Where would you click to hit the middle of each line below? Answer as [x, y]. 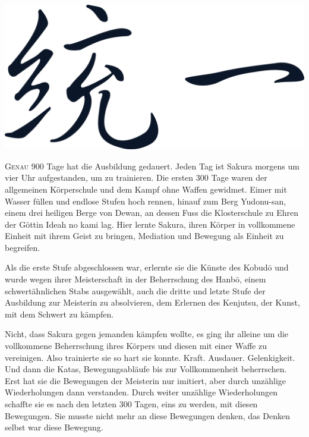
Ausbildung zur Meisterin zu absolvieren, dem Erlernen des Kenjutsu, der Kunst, [152, 302]
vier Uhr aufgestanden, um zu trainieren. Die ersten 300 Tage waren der [136, 177]
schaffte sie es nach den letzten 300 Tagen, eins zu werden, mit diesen [131, 404]
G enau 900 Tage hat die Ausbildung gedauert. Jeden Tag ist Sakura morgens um [152, 166]
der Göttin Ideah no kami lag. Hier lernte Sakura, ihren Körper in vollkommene [150, 224]
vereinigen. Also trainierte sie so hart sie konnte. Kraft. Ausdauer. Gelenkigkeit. [150, 357]
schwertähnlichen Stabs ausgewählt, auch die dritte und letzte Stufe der [135, 290]
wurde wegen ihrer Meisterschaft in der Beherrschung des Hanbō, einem [135, 279]
